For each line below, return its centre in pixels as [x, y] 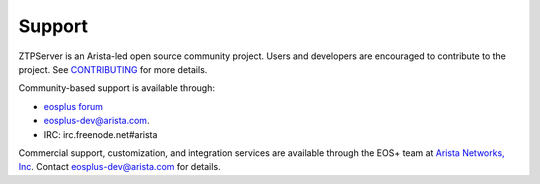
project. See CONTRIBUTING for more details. [113, 69]
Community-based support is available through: [116, 88]
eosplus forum [73, 106]
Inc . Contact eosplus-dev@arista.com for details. [119, 167]
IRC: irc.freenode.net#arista [100, 134]
